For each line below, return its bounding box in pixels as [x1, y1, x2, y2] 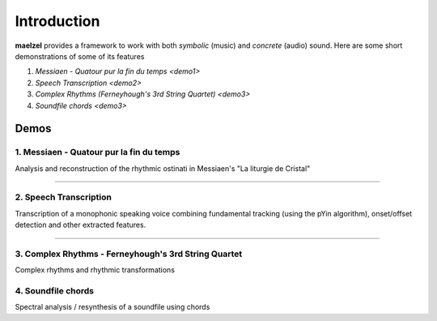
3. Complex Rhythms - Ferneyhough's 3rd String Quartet [15, 248, 243, 259]
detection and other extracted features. [15, 220, 146, 230]
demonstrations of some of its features [15, 51, 145, 61]
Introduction [15, 12, 100, 30]
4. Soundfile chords [15, 285, 95, 297]
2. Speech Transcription [15, 191, 112, 203]
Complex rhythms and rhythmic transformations [15, 265, 176, 275]
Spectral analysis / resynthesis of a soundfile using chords [15, 302, 210, 312]
